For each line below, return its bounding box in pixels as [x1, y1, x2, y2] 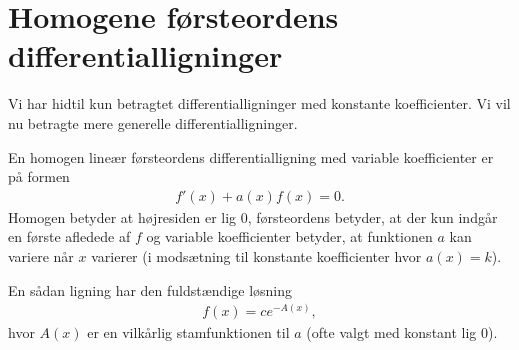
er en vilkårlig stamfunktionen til [87, 322, 290, 343]
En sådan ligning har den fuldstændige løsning [8, 279, 293, 300]
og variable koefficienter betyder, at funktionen [146, 226, 433, 247]
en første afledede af [8, 226, 131, 247]
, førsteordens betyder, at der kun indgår [247, 206, 498, 227]
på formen [8, 166, 70, 187]
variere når [8, 245, 74, 266]
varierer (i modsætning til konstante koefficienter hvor [91, 245, 422, 266]
